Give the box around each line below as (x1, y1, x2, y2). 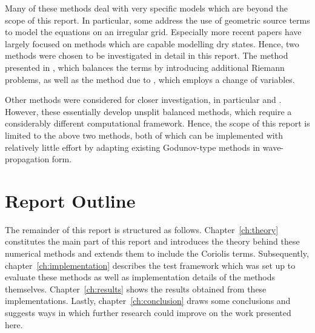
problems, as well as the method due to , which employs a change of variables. (5, 73, 295, 85)
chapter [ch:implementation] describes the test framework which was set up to (5, 259, 296, 271)
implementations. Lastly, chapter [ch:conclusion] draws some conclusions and (5, 294, 291, 307)
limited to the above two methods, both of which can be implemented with (5, 128, 283, 141)
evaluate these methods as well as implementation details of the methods (5, 271, 276, 283)
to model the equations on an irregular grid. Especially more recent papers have (5, 25, 302, 38)
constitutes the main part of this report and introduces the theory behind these (5, 235, 300, 248)
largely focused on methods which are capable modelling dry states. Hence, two (5, 37, 299, 50)
